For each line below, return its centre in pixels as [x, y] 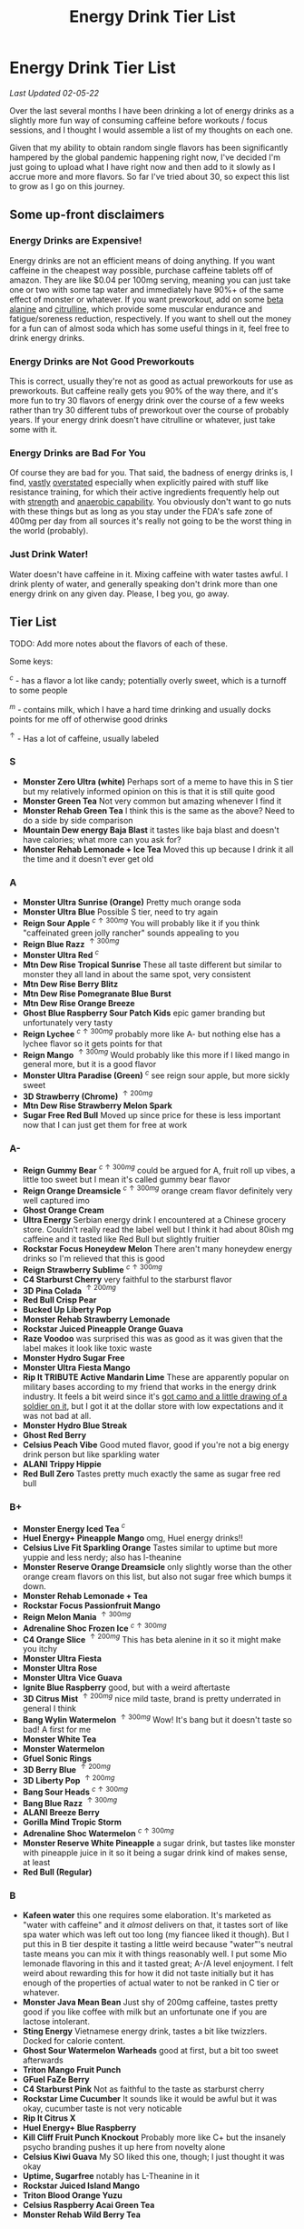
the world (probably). [49, 531]
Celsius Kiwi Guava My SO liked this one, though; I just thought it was [153, 2157]
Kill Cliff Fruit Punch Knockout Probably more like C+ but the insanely [154, 2137]
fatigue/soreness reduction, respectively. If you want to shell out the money [151, 318]
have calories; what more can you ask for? [102, 839]
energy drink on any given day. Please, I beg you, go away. [119, 594]
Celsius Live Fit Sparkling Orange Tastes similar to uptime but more [150, 1548]
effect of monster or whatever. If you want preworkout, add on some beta [147, 299]
